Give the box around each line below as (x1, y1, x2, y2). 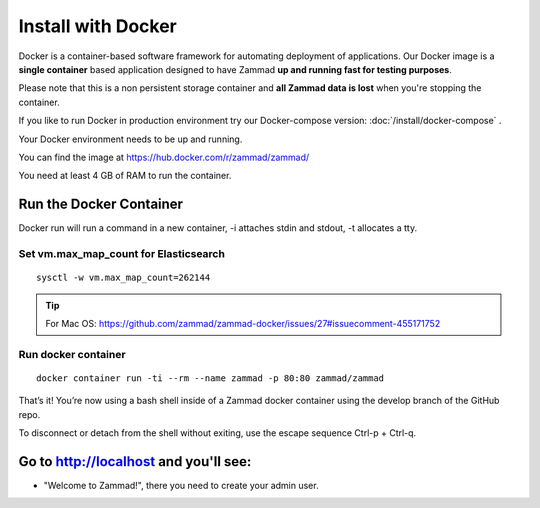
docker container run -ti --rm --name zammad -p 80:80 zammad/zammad (36, 372, 385, 384)
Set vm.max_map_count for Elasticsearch (18, 246, 225, 260)
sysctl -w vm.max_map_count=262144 (36, 272, 211, 284)
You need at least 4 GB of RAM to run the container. (18, 170, 232, 182)
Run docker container (18, 347, 126, 361)
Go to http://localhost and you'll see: (18, 453, 252, 470)
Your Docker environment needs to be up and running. (18, 133, 243, 145)
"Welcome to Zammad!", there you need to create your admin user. (43, 479, 319, 491)
